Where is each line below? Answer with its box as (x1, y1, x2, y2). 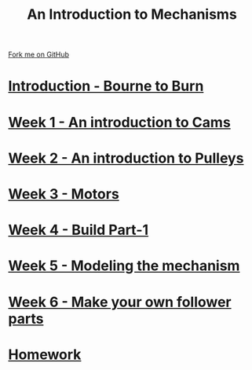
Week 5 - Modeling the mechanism (8, 257, 240, 275)
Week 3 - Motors (8, 185, 119, 203)
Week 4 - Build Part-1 (8, 222, 149, 239)
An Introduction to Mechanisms (27, 5, 237, 24)
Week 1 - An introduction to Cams (8, 113, 232, 131)
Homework (8, 346, 82, 363)
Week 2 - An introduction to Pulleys (8, 149, 244, 167)
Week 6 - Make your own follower (8, 293, 232, 311)
